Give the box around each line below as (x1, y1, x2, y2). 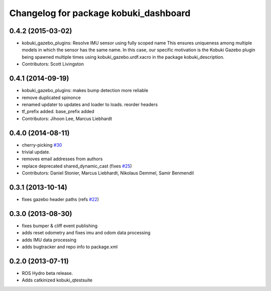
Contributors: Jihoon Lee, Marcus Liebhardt (22, 116, 112, 122)
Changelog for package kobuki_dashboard (9, 8, 191, 19)
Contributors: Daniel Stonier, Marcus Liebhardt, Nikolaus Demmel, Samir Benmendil (22, 170, 194, 176)
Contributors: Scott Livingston (22, 61, 84, 67)
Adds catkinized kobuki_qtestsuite (22, 277, 93, 283)
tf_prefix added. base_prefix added (22, 109, 95, 115)
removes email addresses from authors (22, 156, 103, 162)
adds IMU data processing (22, 237, 77, 243)
